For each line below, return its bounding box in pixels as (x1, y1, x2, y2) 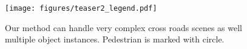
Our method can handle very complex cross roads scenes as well (5, 21, 243, 33)
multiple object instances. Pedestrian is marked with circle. (5, 33, 225, 45)
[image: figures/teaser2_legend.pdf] (5, 4, 157, 13)
